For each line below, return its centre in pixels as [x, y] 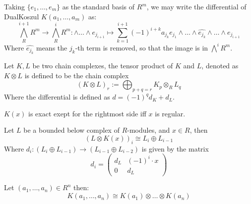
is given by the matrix [175, 148]
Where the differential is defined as [57, 97]
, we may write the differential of [196, 6]
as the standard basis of [98, 6]
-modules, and [149, 130]
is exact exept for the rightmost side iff [87, 113]
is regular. [170, 113]
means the [52, 47]
